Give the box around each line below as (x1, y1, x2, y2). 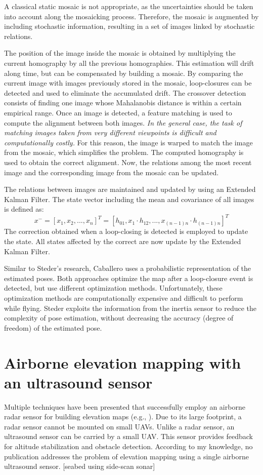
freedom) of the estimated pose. (4, 322, 102, 333)
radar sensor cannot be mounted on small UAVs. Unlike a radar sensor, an (4, 421, 235, 431)
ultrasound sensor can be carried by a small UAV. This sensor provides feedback (4, 431, 253, 442)
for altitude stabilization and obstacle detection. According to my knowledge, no (4, 441, 253, 451)
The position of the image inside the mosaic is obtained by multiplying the (4, 48, 236, 58)
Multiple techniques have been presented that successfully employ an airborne (4, 401, 245, 412)
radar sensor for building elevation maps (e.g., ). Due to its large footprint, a (4, 411, 242, 422)
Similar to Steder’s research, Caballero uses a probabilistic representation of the (4, 263, 251, 273)
